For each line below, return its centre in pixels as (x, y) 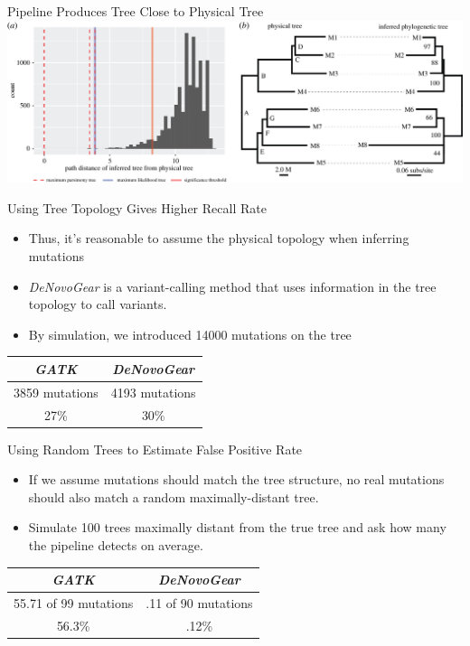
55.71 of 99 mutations (74, 602)
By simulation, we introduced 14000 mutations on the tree (190, 334)
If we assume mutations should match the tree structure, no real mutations (236, 479)
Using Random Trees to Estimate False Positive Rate (155, 449)
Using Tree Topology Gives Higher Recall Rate (137, 207)
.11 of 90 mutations (199, 602)
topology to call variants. (98, 304)
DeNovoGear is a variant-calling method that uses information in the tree (232, 286)
